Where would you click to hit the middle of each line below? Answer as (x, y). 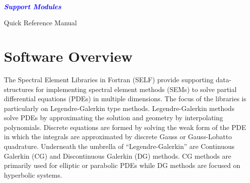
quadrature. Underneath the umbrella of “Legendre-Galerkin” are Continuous (119, 146)
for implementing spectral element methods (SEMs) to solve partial (136, 89)
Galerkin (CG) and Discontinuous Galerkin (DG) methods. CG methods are (118, 156)
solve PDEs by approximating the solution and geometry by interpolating (114, 118)
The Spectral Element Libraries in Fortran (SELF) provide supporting (109, 79)
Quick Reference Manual (40, 23)
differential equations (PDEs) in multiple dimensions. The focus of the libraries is (125, 99)
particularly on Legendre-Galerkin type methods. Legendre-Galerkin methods (119, 108)
